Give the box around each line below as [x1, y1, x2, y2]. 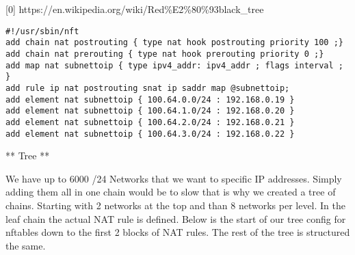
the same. [5, 238, 46, 252]
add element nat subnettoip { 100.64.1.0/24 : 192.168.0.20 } [5, 106, 295, 116]
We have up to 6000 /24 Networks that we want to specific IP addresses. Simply [5, 171, 342, 185]
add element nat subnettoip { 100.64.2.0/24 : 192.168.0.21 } [5, 117, 295, 127]
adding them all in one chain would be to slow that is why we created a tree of [5, 185, 336, 199]
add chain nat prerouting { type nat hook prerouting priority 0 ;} [5, 49, 324, 59]
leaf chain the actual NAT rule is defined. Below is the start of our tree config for [5, 211, 346, 226]
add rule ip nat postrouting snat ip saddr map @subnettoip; [5, 83, 290, 93]
